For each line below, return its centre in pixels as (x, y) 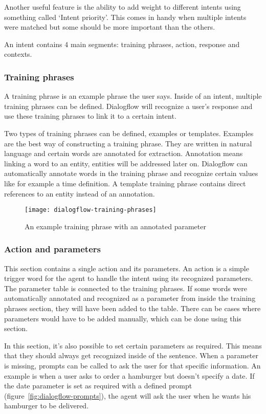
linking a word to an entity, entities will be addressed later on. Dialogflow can (126, 163)
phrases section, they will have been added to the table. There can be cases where (132, 308)
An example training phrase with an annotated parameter (115, 226)
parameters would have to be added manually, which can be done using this (123, 318)
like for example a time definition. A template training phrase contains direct (125, 183)
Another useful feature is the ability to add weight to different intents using (123, 7)
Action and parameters (52, 249)
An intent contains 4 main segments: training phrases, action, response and (122, 44)
